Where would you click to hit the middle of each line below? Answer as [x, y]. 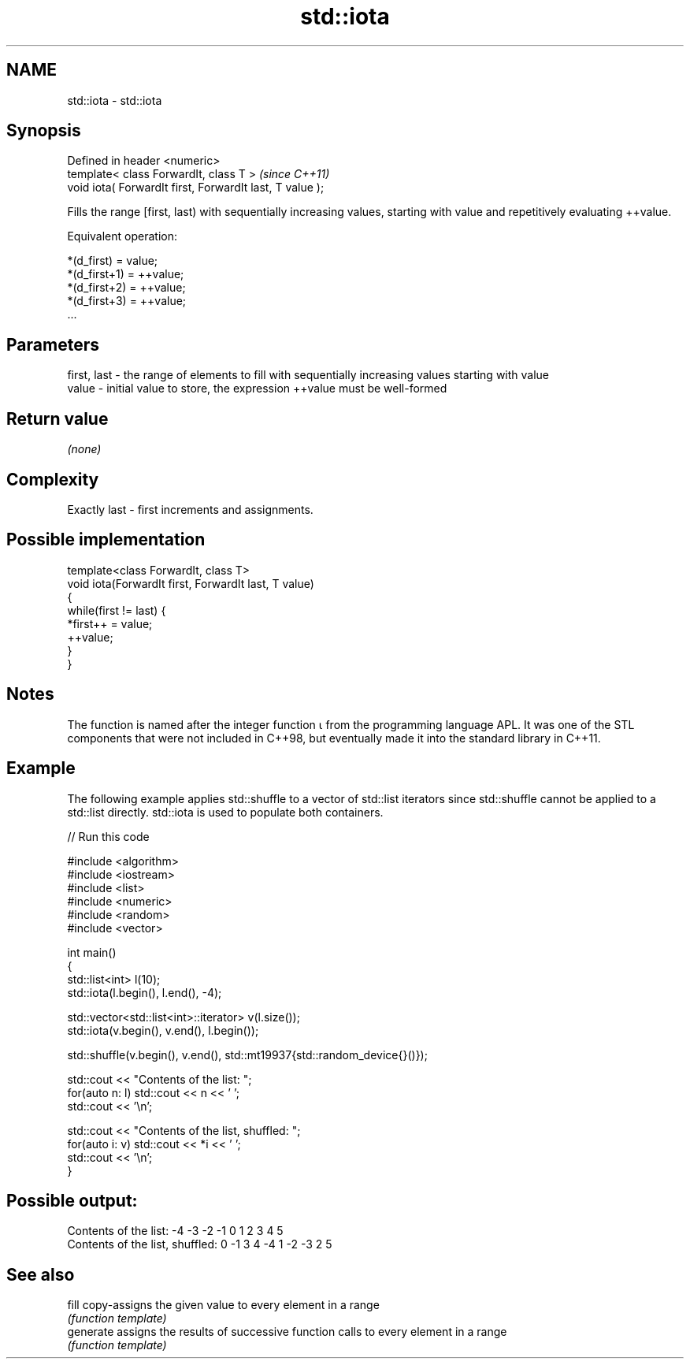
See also [41, 1274]
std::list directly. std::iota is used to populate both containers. [225, 812]
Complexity [53, 479]
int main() [92, 952]
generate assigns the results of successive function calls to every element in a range [287, 1332]
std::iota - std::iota [115, 100]
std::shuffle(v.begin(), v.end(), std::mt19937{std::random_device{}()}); [247, 1054]
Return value [57, 418]
